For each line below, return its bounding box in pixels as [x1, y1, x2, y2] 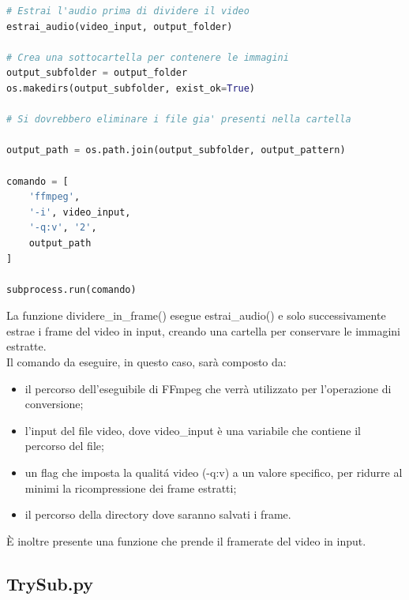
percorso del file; [24, 437, 104, 454]
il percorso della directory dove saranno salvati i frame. [24, 506, 291, 523]
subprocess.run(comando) [6, 283, 137, 295]
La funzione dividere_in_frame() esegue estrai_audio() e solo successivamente [6, 307, 386, 324]
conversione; [24, 396, 84, 412]
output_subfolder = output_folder [6, 67, 188, 79]
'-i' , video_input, [28, 206, 131, 218]
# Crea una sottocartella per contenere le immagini [6, 51, 289, 63]
